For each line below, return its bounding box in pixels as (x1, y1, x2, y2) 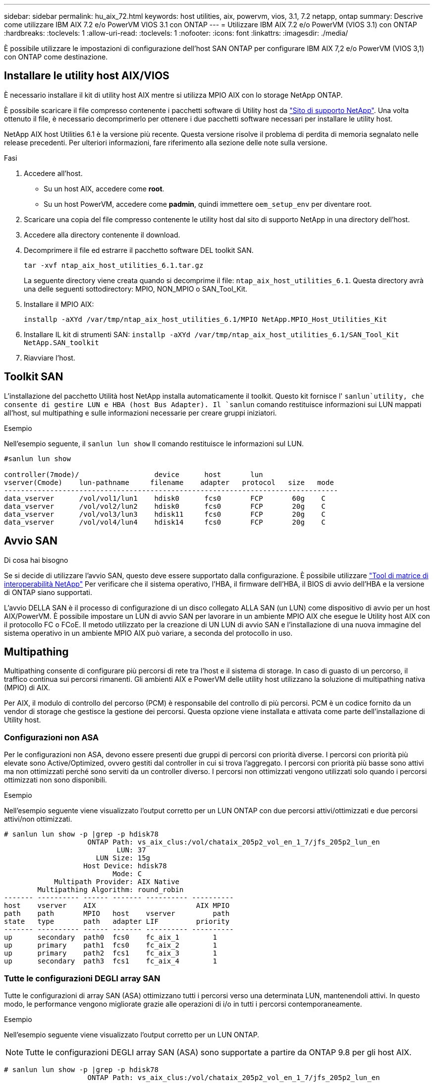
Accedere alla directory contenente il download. (24, 230, 180, 239)
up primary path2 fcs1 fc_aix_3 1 (4, 949, 217, 958)
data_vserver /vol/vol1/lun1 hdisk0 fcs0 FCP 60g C (4, 494, 326, 502)
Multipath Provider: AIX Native (54, 878, 180, 886)
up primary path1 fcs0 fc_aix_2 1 (4, 941, 217, 950)
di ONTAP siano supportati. (4, 588, 92, 597)
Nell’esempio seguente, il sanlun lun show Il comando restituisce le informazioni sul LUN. (4, 439, 304, 448)
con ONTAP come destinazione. (4, 53, 108, 61)
